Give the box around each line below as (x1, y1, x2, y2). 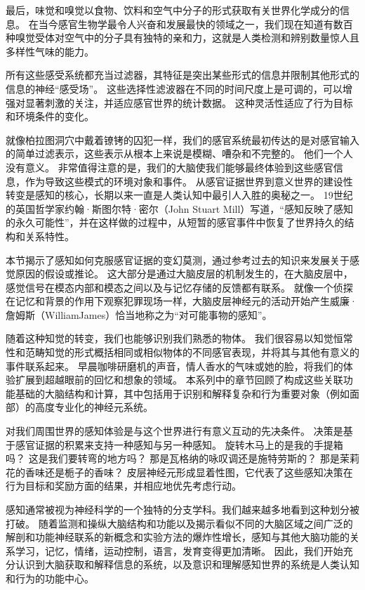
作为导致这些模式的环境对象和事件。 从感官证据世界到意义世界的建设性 (25, 173, 353, 188)
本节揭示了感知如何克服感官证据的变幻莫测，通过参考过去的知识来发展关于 (6, 252, 350, 267)
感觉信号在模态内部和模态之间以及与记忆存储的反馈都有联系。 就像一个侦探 (6, 280, 353, 294)
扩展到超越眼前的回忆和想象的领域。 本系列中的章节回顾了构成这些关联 (15, 372, 343, 387)
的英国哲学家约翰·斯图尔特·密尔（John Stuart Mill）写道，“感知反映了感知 (6, 201, 353, 216)
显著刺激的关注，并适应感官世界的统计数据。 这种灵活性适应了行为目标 (25, 95, 353, 110)
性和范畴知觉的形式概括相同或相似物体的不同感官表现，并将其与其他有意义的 (6, 345, 359, 360)
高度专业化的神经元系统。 (34, 400, 153, 414)
